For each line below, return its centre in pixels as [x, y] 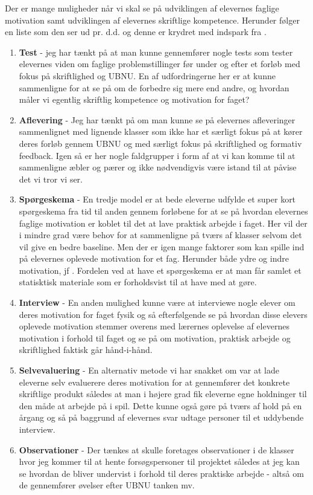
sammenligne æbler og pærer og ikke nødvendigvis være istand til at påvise [158, 167]
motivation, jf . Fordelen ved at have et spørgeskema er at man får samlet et [160, 270]
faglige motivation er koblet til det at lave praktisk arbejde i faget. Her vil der [163, 223]
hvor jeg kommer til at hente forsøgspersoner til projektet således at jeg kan [159, 461]
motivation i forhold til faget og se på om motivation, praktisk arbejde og [155, 338]
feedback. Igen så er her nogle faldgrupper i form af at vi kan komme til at [157, 155]
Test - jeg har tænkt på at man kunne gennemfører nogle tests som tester [156, 52]
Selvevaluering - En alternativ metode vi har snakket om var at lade [149, 370]
